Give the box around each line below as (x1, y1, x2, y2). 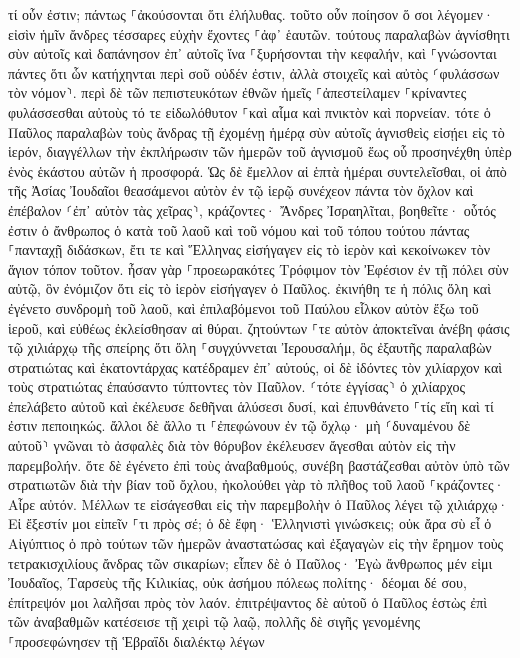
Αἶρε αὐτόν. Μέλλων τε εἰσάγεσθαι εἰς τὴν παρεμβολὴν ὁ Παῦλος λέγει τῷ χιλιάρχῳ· (8, 493, 509, 514)
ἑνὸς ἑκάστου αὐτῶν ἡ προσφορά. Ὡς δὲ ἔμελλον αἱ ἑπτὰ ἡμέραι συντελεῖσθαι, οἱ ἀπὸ (8, 160, 507, 181)
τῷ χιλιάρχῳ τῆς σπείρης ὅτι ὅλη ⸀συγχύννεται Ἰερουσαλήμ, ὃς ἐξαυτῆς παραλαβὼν (8, 337, 492, 358)
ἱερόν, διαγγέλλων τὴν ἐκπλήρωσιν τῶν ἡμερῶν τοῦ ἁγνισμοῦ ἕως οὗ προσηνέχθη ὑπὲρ (8, 141, 512, 162)
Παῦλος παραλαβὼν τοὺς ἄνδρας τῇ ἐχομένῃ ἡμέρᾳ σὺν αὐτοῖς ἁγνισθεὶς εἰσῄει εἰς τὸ (8, 121, 505, 142)
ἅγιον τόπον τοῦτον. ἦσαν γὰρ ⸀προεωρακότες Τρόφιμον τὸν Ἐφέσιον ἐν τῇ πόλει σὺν (8, 258, 509, 279)
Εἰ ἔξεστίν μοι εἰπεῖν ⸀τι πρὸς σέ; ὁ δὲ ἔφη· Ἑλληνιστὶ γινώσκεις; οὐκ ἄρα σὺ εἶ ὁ (8, 513, 492, 534)
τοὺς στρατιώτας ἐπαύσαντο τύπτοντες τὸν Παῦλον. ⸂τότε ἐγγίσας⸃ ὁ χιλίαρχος (8, 376, 465, 397)
